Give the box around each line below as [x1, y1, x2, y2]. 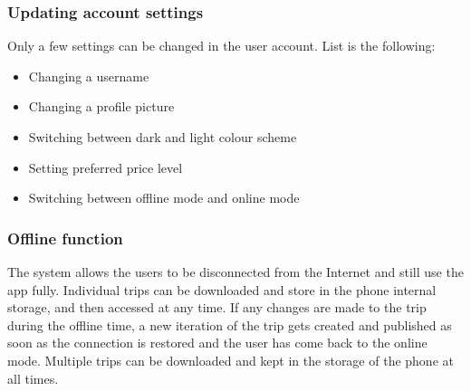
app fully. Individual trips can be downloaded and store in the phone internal [7, 280, 437, 299]
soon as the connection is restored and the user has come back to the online [7, 333, 428, 352]
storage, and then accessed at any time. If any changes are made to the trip [7, 298, 427, 317]
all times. [7, 368, 59, 387]
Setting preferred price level [28, 157, 183, 176]
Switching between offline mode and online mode [28, 188, 300, 207]
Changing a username [28, 66, 149, 85]
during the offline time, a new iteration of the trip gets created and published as [7, 315, 452, 334]
